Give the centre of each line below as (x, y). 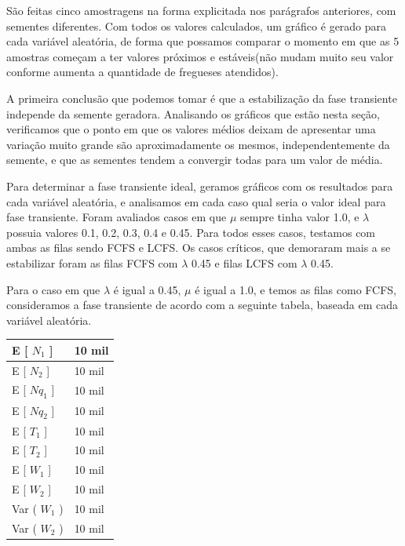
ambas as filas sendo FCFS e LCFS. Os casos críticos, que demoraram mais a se (199, 248)
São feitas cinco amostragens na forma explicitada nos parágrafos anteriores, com (201, 10)
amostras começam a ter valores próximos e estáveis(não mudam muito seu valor (200, 56)
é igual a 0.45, (147, 289)
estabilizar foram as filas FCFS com (92, 262)
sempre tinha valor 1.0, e (300, 217)
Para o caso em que (53, 289)
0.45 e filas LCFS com (244, 262)
